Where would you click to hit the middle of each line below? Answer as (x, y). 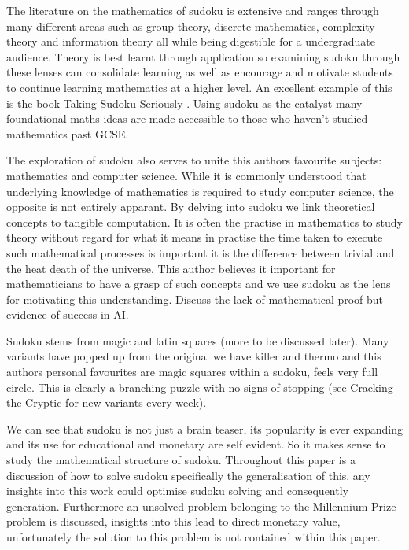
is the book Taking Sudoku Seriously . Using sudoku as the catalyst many (184, 103)
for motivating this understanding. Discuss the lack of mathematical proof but (195, 299)
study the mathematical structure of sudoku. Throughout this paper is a (181, 460)
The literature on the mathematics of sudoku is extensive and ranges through (193, 10)
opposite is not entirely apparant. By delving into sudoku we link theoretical (191, 207)
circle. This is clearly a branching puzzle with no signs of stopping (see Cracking (200, 387)
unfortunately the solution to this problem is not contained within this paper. (193, 537)
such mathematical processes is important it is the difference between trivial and (201, 252)
